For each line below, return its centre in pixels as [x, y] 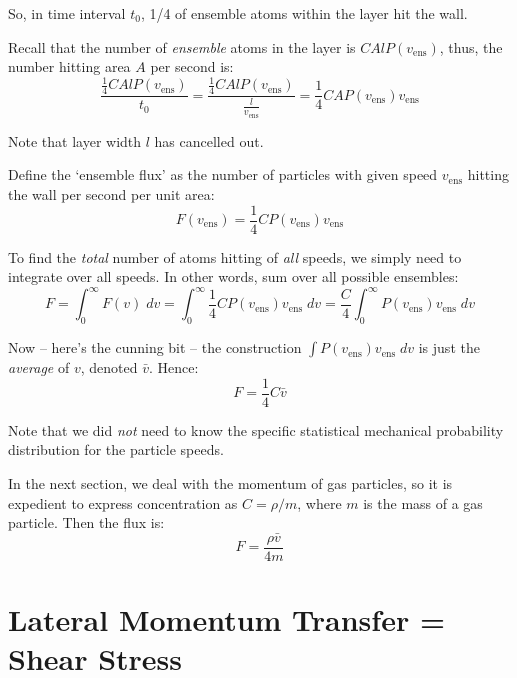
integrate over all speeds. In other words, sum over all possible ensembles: [233, 276]
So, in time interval [67, 13]
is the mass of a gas [423, 502]
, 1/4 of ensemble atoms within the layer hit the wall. [304, 13]
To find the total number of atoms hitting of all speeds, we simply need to [235, 256]
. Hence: [173, 367]
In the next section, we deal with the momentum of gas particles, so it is [230, 482]
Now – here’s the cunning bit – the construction [155, 347]
